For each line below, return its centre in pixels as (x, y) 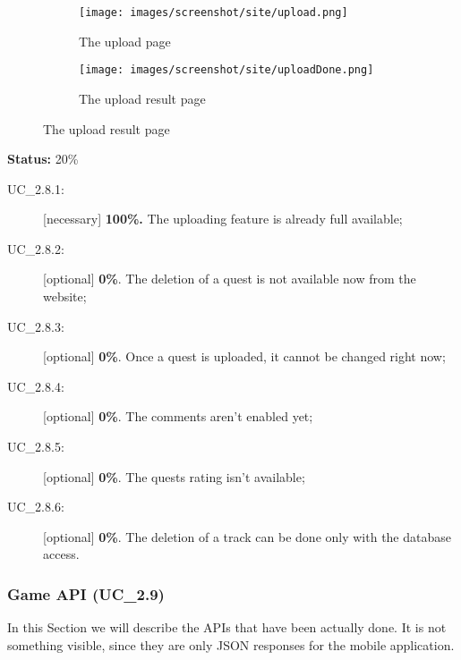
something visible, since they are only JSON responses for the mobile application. (231, 644)
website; (65, 296)
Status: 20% (43, 159)
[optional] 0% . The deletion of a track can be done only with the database (247, 536)
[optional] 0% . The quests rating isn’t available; (174, 476)
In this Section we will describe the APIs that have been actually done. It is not (227, 627)
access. (61, 554)
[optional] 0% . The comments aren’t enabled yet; (178, 416)
